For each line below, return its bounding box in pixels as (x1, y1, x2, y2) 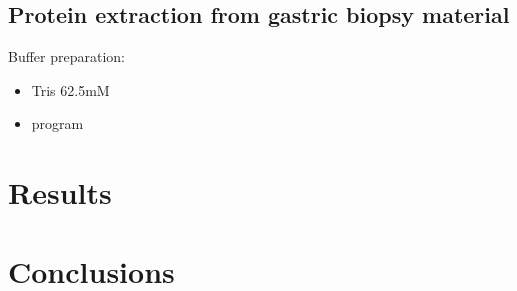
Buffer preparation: (8, 46, 125, 67)
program (31, 113, 84, 134)
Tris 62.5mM (31, 79, 110, 100)
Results (8, 172, 112, 213)
